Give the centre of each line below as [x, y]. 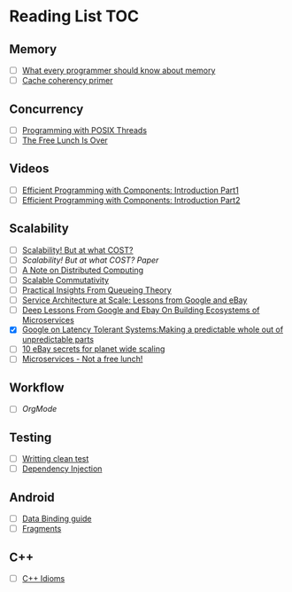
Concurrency [46, 109]
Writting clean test [55, 459]
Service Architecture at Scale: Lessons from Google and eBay [134, 300]
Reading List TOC [74, 16]
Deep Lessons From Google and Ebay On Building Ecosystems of [141, 310]
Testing [31, 437]
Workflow [37, 387]
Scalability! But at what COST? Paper [90, 260]
